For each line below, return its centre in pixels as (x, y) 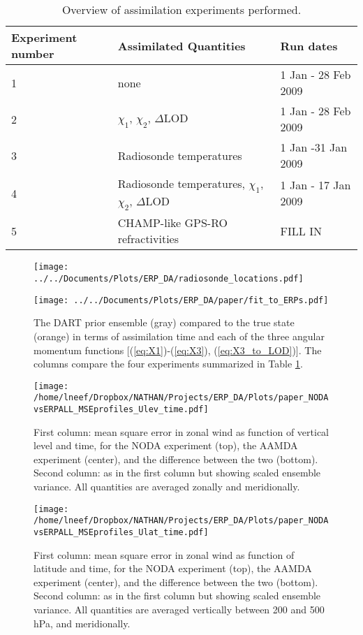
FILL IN (301, 231)
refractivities (148, 239)
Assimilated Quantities (181, 45)
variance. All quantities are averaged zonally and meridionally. (167, 487)
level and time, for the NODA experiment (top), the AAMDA (166, 445)
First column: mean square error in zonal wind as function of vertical (181, 431)
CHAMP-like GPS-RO (172, 223)
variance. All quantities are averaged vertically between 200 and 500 (179, 609)
